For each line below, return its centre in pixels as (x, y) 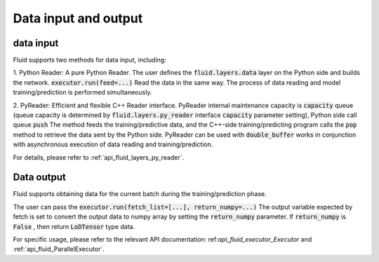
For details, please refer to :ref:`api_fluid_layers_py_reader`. (99, 157)
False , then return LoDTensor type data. (74, 226)
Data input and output (78, 18)
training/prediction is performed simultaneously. (82, 92)
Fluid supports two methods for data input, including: (89, 60)
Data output (39, 178)
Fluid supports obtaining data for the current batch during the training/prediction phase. (140, 194)
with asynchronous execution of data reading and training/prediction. (113, 144)
